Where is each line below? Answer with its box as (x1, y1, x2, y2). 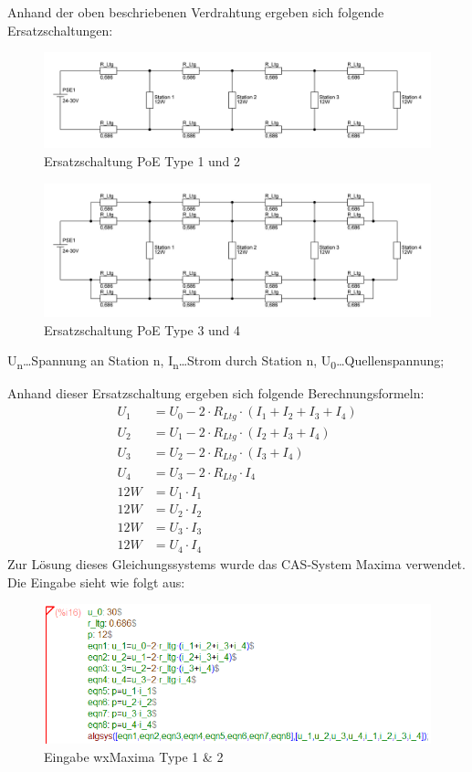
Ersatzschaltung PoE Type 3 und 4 (44, 320, 241, 339)
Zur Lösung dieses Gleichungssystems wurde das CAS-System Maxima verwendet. (7, 554, 466, 573)
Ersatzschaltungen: (7, 20, 113, 39)
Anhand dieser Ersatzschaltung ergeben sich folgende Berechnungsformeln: (7, 384, 425, 403)
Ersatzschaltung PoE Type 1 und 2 (44, 151, 241, 170)
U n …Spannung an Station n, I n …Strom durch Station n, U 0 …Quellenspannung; (7, 351, 445, 373)
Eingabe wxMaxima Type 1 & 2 (44, 746, 224, 766)
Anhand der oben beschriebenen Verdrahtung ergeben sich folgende (7, 3, 384, 21)
